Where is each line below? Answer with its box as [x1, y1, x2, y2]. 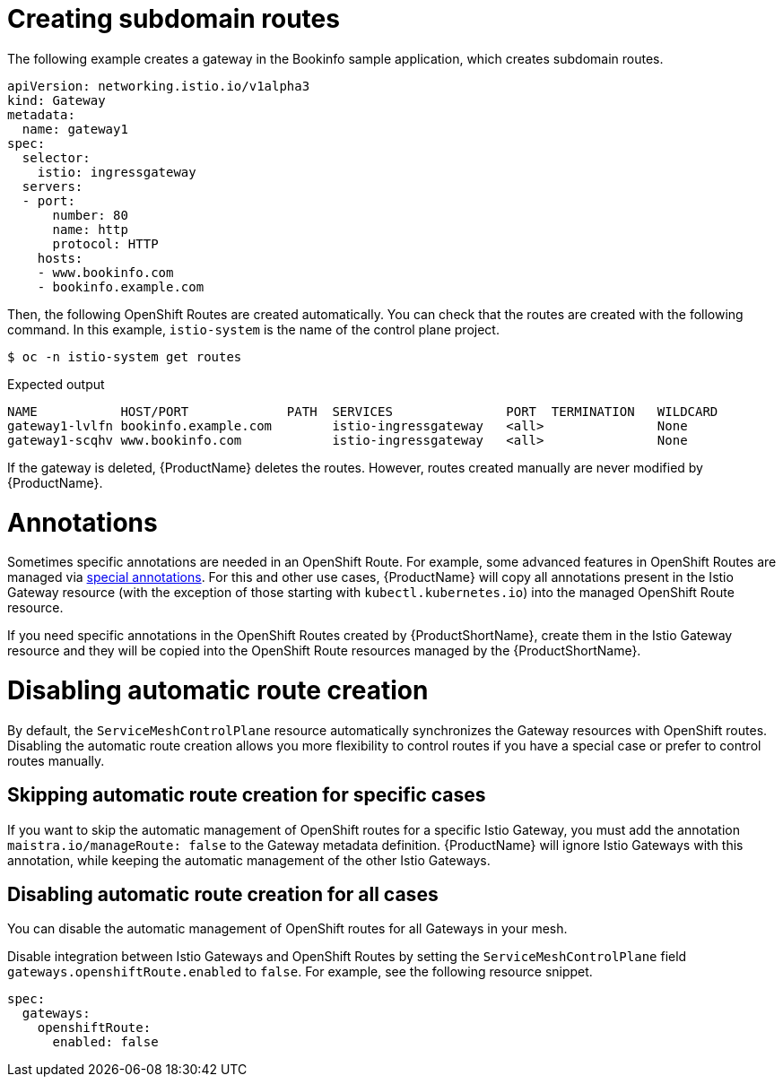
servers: [22, 178, 83, 194]
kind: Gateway [7, 92, 106, 108]
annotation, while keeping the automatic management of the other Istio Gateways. [7, 852, 491, 868]
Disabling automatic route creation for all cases [7, 883, 439, 906]
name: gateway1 [22, 121, 128, 136]
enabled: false [52, 1035, 159, 1050]
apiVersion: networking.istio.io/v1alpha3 [7, 78, 310, 93]
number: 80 [52, 207, 128, 222]
